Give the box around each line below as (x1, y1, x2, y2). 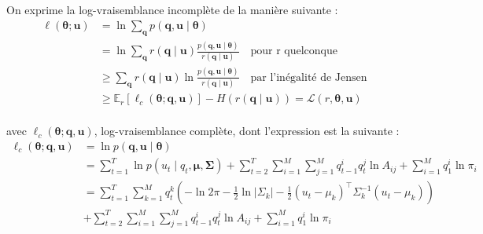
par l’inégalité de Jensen (250, 71, 367, 83)
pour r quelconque (250, 46, 338, 57)
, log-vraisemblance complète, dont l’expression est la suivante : (94, 122, 400, 139)
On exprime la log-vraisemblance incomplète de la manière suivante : (6, 2, 338, 18)
